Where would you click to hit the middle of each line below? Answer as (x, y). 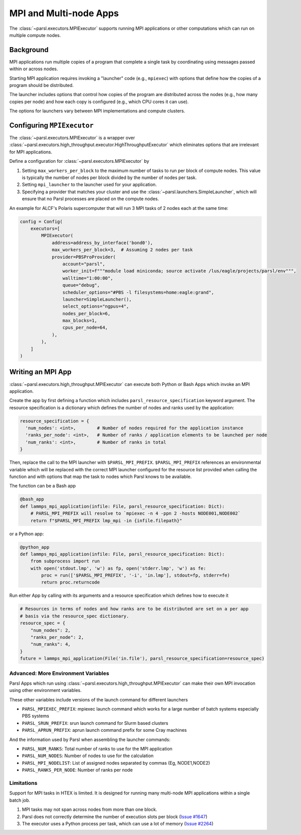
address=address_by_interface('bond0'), (102, 243)
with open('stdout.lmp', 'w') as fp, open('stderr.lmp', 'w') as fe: (118, 568)
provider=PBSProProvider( (84, 257)
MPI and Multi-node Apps (64, 13)
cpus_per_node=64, (85, 328)
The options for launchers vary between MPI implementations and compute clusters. (97, 111)
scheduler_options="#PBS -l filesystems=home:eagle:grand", (138, 292)
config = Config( (41, 222)
